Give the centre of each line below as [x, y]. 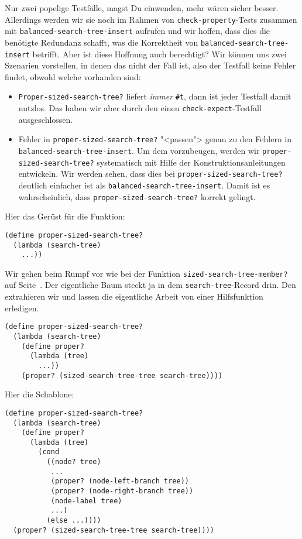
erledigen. [22, 308]
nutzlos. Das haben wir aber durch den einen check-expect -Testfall [140, 108]
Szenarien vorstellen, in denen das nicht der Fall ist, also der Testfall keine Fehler [150, 65]
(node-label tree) [86, 501]
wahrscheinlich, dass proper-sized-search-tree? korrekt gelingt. [137, 196]
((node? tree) [74, 462]
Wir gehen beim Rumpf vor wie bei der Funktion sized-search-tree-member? [146, 273]
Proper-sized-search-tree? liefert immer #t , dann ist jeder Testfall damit [155, 96]
